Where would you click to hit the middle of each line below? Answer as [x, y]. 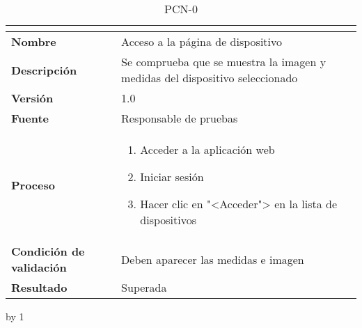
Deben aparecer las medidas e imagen [213, 259]
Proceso [33, 185]
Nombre [34, 41]
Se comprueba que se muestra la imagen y [224, 62]
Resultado [39, 287]
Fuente [30, 118]
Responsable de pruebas [180, 118]
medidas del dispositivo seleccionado [210, 78]
